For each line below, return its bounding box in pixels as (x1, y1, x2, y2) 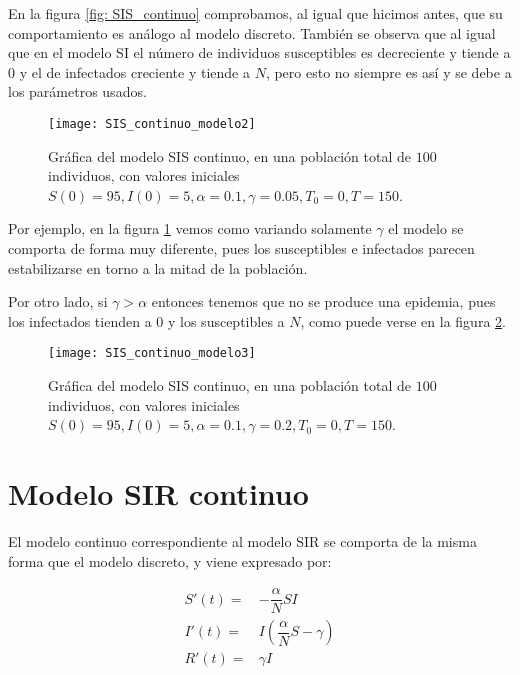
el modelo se (388, 218, 464, 239)
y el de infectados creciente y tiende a (19, 61, 250, 82)
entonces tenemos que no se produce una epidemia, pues (151, 291, 496, 312)
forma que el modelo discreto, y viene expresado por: (8, 550, 332, 571)
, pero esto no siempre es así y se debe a (265, 61, 512, 82)
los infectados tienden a (8, 310, 152, 331)
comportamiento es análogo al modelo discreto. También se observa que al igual (8, 22, 496, 43)
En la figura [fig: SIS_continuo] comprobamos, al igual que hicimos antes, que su (8, 3, 503, 23)
